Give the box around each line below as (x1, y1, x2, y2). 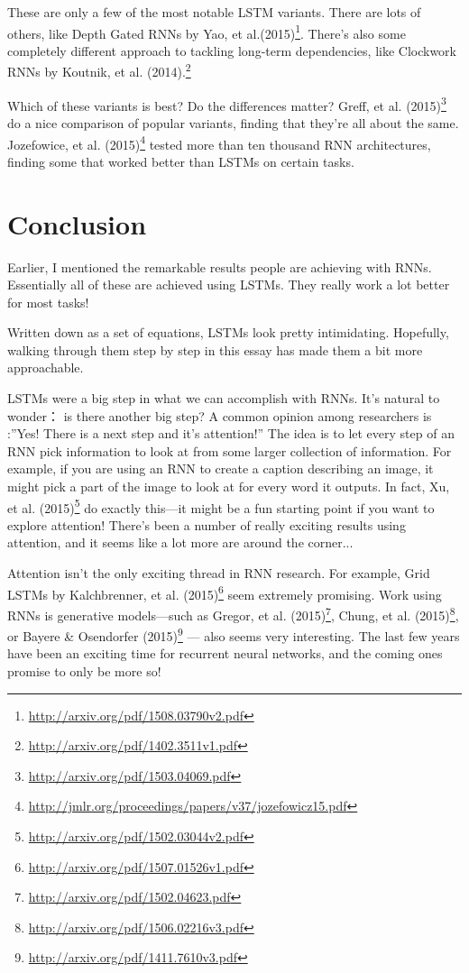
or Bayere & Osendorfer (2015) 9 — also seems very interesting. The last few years (7, 624, 460, 645)
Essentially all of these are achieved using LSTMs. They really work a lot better (7, 275, 450, 294)
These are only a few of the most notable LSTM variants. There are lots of (7, 3, 421, 21)
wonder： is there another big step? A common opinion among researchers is (7, 406, 432, 425)
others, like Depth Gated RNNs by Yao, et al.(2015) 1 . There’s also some (7, 21, 406, 42)
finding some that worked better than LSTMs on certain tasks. (7, 151, 354, 170)
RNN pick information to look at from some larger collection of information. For (7, 441, 452, 460)
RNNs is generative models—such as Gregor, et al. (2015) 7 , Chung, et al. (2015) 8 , (7, 602, 459, 624)
